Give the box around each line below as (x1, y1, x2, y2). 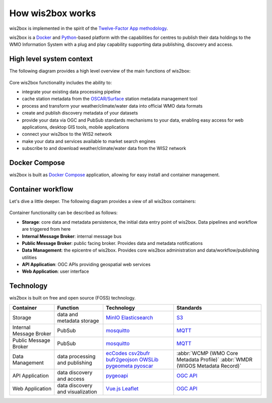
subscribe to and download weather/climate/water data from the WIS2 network (22, 145, 186, 152)
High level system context (9, 55, 93, 63)
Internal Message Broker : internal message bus (22, 233, 122, 239)
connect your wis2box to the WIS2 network (22, 131, 112, 137)
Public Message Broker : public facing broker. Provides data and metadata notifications (22, 240, 203, 246)
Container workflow (9, 185, 74, 193)
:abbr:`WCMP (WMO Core (176, 349, 238, 357)
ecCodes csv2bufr (106, 349, 150, 357)
